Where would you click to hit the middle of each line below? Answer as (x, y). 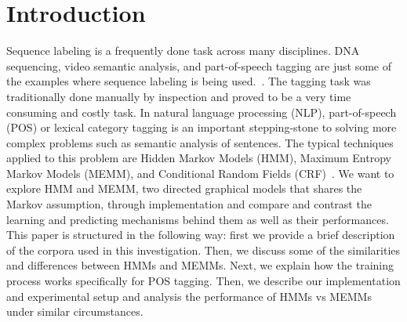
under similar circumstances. (75, 311)
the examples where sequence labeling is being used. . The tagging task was (189, 81)
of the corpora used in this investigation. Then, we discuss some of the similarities (203, 250)
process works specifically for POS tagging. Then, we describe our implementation (203, 281)
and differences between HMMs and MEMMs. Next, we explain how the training (200, 265)
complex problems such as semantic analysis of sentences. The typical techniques (200, 142)
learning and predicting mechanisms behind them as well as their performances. (198, 219)
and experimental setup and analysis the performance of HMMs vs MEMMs (189, 296)
